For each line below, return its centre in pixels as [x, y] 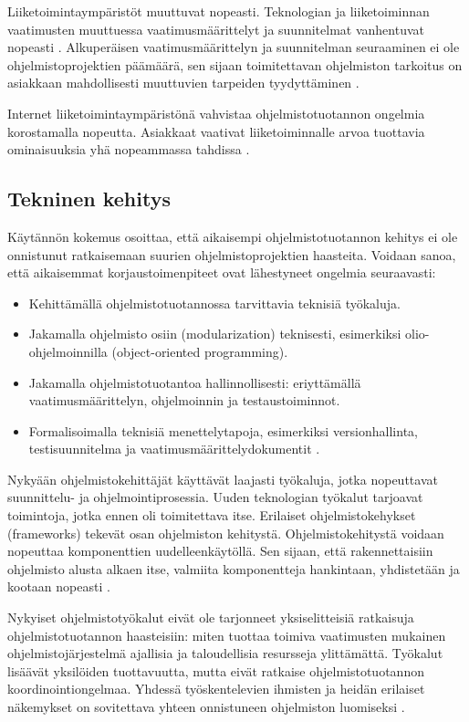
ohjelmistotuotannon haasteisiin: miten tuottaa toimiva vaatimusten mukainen [227, 635]
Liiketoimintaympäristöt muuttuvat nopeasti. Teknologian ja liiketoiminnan [219, 11]
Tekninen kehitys [89, 199]
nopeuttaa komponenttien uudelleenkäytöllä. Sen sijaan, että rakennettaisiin [220, 551]
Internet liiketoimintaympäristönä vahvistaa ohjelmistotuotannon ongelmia [216, 113]
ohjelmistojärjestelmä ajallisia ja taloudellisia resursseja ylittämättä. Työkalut [225, 653]
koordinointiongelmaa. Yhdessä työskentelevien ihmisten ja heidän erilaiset [216, 689]
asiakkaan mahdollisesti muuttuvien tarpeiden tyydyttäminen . [183, 83]
